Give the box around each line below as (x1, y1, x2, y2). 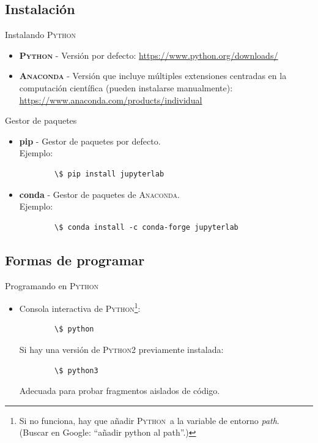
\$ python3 (54, 366, 98, 375)
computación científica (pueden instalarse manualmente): (19, 81, 233, 94)
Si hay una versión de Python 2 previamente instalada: (19, 343, 224, 355)
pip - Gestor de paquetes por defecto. (19, 134, 161, 147)
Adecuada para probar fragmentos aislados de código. (19, 384, 220, 397)
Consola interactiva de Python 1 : (19, 300, 141, 314)
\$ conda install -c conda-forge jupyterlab (54, 222, 239, 232)
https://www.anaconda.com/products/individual (19, 93, 202, 106)
